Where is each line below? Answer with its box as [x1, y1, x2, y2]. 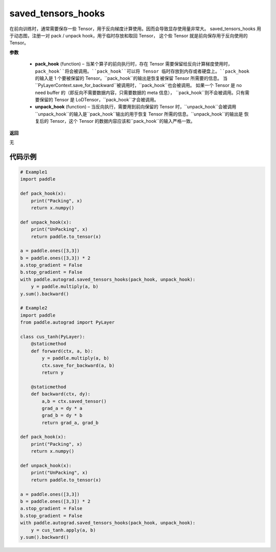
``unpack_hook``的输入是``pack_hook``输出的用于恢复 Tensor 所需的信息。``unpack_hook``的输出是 [35, 111, 243, 117]
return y [41, 369, 64, 376]
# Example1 [20, 169, 48, 175]
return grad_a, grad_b [41, 419, 99, 426]
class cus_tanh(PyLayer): [20, 334, 85, 340]
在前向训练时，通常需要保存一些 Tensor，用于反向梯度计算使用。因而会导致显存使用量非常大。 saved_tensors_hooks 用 [9, 26, 262, 32]
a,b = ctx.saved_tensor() [41, 398, 107, 404]
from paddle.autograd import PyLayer [20, 320, 115, 325]
